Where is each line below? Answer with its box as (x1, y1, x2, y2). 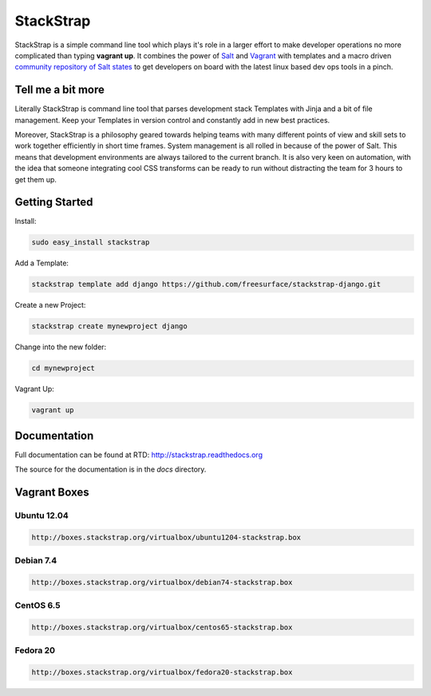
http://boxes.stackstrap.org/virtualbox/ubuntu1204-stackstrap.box (31, 532, 302, 542)
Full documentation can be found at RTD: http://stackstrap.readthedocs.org (14, 450, 263, 459)
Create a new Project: (14, 300, 86, 310)
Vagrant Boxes (14, 486, 89, 499)
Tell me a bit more (14, 83, 105, 97)
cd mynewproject (31, 364, 96, 373)
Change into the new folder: (14, 342, 107, 352)
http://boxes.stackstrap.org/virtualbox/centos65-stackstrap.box (31, 623, 293, 632)
